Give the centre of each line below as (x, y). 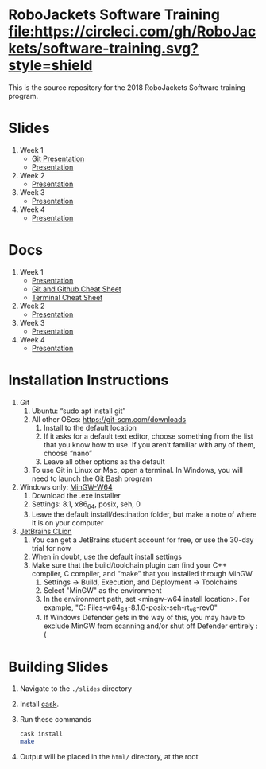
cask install (41, 734)
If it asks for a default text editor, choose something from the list (148, 436)
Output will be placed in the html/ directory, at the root (109, 757)
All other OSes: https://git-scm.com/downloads (109, 419)
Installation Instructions (89, 381)
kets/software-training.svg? (104, 49)
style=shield (50, 66)
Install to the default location (90, 427)
